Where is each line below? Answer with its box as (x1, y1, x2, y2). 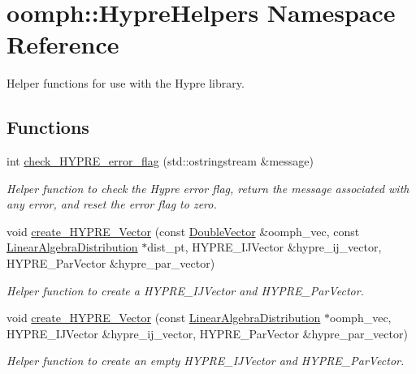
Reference (6, 28, 119, 61)
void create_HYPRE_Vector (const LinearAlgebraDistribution (6, 309, 321, 326)
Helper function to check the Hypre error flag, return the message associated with (6, 179, 409, 196)
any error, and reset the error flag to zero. (6, 196, 217, 213)
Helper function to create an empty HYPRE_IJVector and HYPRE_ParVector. (6, 352, 405, 369)
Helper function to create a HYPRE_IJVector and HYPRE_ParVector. (6, 282, 364, 299)
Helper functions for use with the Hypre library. (6, 75, 245, 92)
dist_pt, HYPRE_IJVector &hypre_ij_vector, (147, 239, 382, 256)
